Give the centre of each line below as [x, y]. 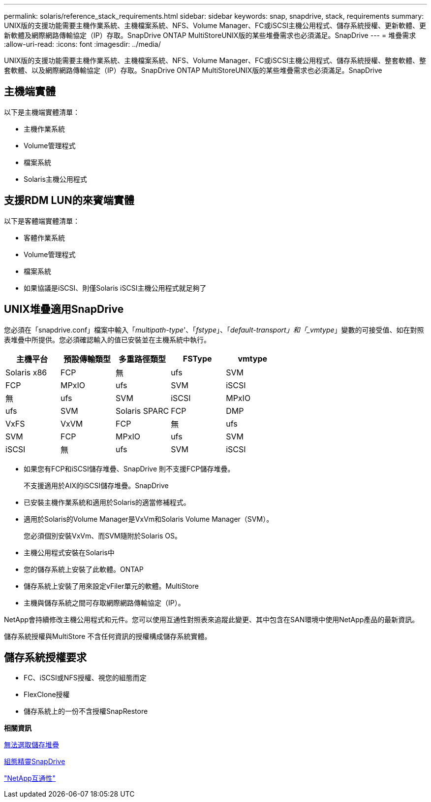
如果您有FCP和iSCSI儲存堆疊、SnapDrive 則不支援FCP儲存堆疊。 [129, 468]
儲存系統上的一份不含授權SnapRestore [86, 711]
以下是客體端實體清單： [42, 221]
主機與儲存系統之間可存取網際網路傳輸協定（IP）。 [104, 602]
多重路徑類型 [142, 359]
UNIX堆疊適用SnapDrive [64, 309]
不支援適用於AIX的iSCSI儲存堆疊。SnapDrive [96, 485]
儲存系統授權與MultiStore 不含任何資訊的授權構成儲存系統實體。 [108, 636]
